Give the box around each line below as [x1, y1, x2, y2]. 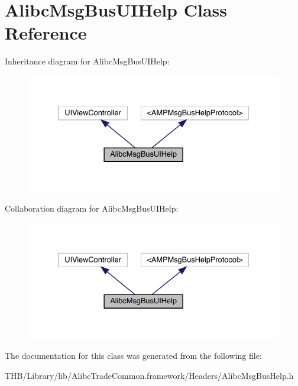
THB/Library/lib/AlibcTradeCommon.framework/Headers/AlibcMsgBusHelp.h [5, 369, 294, 381]
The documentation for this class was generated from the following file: [5, 349, 262, 362]
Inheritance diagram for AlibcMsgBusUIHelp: [5, 55, 170, 67]
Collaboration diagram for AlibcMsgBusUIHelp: [5, 202, 179, 215]
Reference [5, 21, 87, 45]
